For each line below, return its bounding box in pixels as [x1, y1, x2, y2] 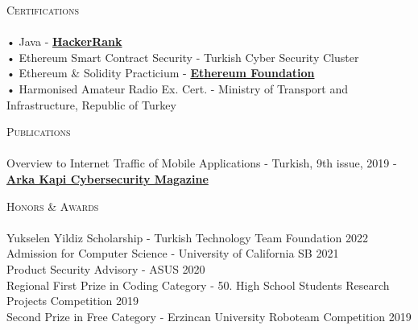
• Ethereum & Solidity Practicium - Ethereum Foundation [6, 64, 315, 81]
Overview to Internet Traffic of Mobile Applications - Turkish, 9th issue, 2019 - [6, 155, 397, 171]
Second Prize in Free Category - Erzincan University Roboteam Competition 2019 [6, 307, 412, 324]
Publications [6, 123, 71, 140]
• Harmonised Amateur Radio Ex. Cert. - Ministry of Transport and [6, 80, 349, 97]
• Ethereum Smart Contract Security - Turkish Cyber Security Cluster [6, 48, 359, 65]
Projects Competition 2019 [6, 292, 139, 309]
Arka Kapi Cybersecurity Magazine [6, 170, 209, 187]
